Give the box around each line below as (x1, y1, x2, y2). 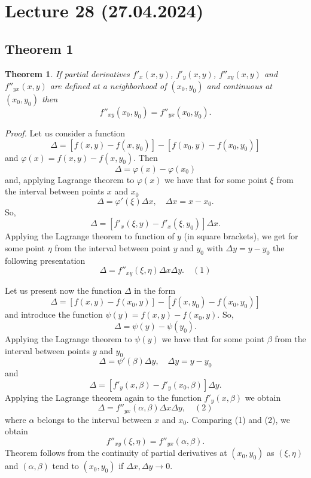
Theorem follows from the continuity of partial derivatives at (5, 446, 227, 459)
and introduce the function (5, 308, 103, 321)
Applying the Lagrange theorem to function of (5, 230, 175, 242)
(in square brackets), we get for (184, 230, 298, 242)
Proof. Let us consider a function (5, 127, 125, 139)
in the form (134, 284, 176, 296)
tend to (52, 459, 79, 472)
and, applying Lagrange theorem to (5, 173, 135, 185)
